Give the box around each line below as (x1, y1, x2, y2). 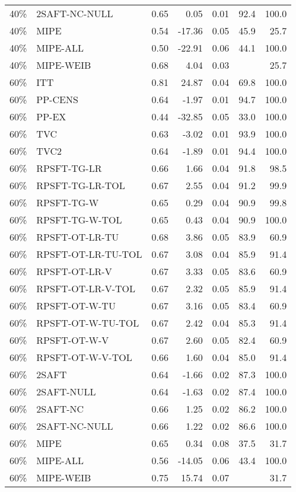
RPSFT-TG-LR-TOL (36, 178, 125, 192)
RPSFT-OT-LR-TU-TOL (36, 247, 142, 261)
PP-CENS (36, 92, 78, 106)
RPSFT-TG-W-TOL (36, 213, 122, 226)
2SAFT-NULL (36, 385, 96, 398)
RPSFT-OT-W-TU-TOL (36, 316, 139, 330)
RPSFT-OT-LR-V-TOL (36, 282, 135, 295)
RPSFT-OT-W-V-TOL (36, 350, 132, 364)
